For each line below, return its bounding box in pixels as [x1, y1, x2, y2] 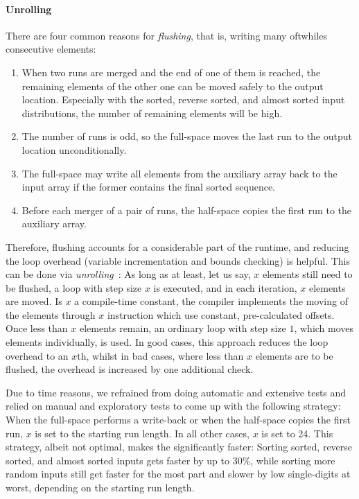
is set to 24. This [261, 426, 333, 440]
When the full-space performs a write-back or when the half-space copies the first [6, 412, 351, 427]
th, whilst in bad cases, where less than [77, 348, 244, 362]
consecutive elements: [6, 42, 96, 56]
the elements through [6, 307, 96, 322]
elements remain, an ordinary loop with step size [79, 321, 286, 335]
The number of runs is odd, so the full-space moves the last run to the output [21, 129, 352, 143]
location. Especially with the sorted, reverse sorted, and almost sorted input [21, 92, 345, 107]
